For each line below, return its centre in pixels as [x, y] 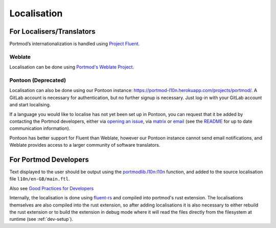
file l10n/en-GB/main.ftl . [40, 179]
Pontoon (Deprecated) [38, 80]
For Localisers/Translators [52, 31]
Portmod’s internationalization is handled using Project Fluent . [75, 44]
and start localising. [30, 105]
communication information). [40, 128]
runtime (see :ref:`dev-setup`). [41, 219]
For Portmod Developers [49, 159]
